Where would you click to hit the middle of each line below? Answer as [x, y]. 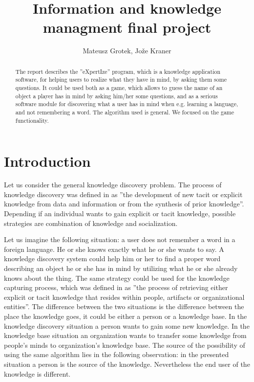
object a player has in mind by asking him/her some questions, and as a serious [116, 96]
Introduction [47, 161]
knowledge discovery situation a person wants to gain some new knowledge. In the [127, 326]
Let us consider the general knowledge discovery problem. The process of [113, 185]
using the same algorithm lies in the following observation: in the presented [116, 354]
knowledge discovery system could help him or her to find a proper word [112, 258]
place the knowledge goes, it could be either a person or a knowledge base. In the [126, 316]
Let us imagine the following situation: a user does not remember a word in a [120, 239]
